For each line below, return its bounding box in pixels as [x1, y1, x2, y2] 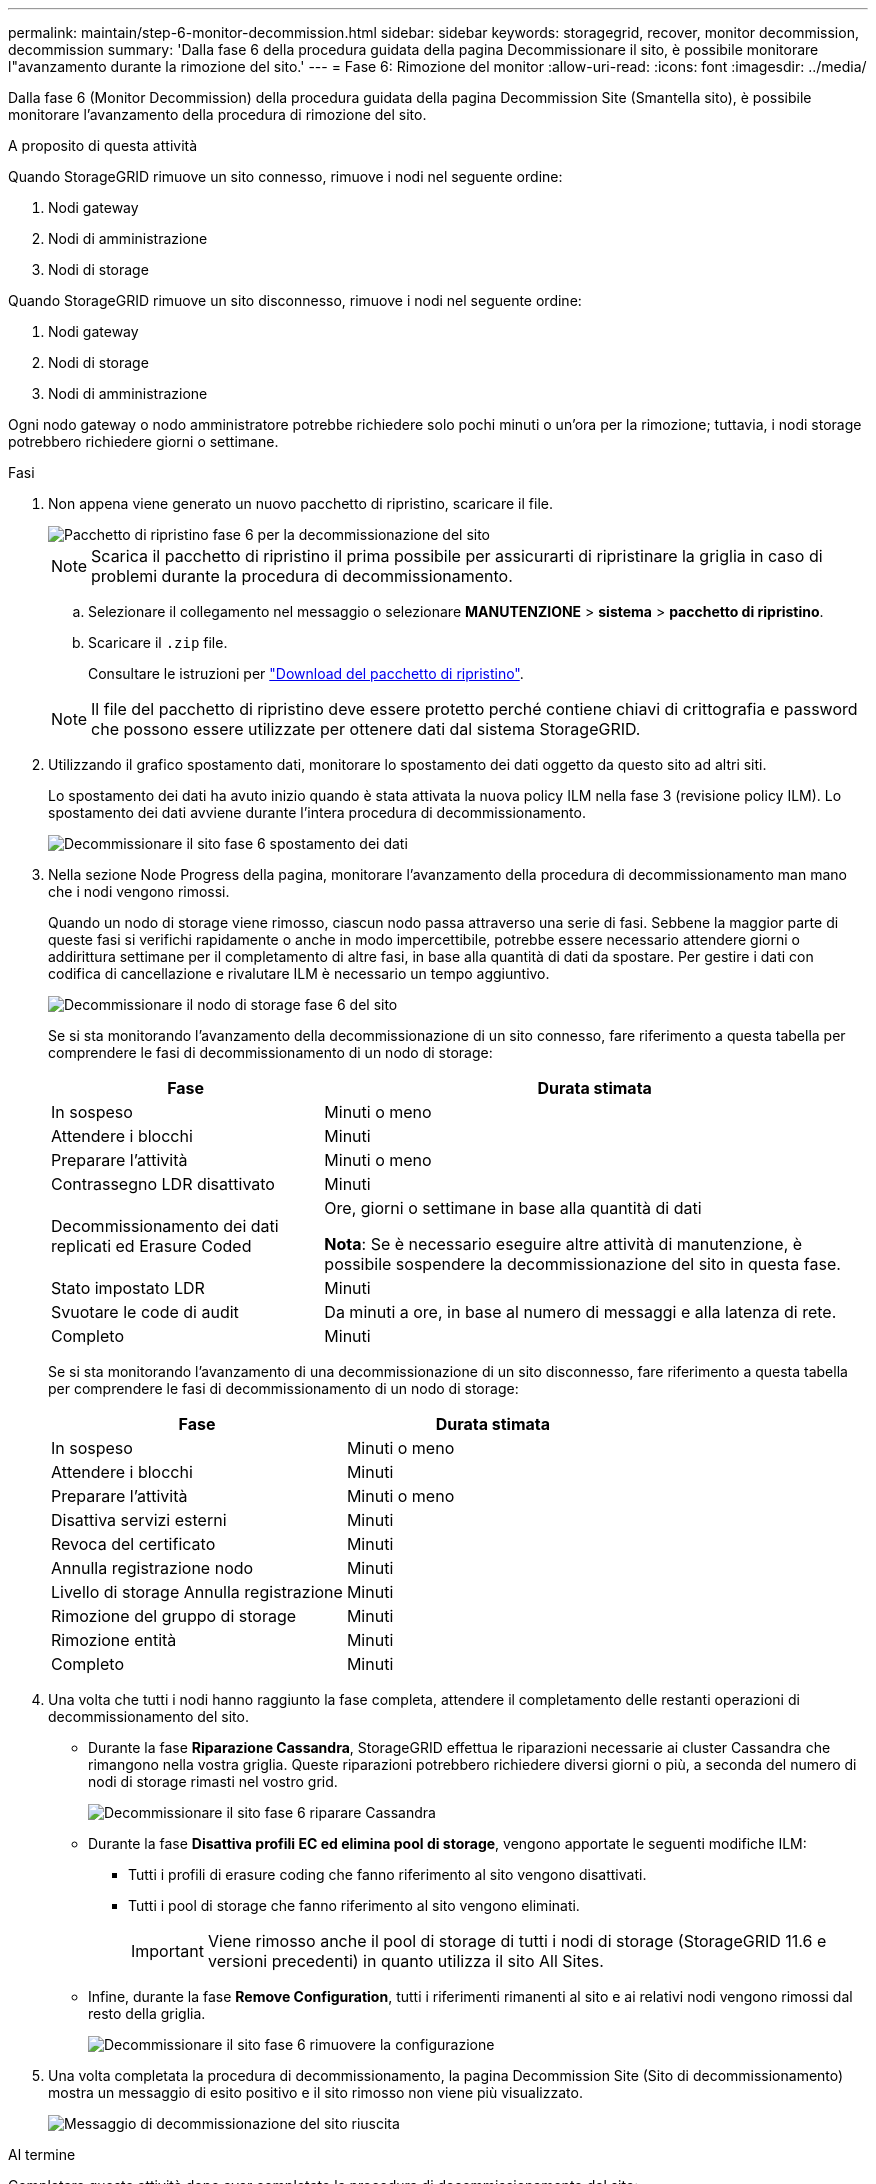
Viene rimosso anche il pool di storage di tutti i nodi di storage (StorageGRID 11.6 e [207, 1931, 827, 1951]
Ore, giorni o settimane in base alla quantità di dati [324, 1198, 702, 1218]
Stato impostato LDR [51, 1278, 205, 1298]
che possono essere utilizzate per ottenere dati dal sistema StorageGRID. [91, 719, 641, 739]
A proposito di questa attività [8, 137, 198, 154]
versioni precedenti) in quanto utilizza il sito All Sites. [207, 1951, 604, 1971]
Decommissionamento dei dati [51, 1216, 279, 1236]
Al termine [8, 2146, 76, 2163]
